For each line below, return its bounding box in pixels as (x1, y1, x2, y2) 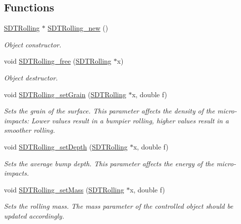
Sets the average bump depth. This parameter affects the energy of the (4, 158, 214, 168)
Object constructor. (4, 39, 62, 49)
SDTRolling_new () (47, 23, 108, 33)
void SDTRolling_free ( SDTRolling (4, 56, 111, 66)
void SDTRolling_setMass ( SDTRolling (4, 184, 124, 194)
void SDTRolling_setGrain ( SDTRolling (4, 89, 126, 99)
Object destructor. (4, 72, 58, 82)
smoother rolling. (4, 125, 55, 135)
